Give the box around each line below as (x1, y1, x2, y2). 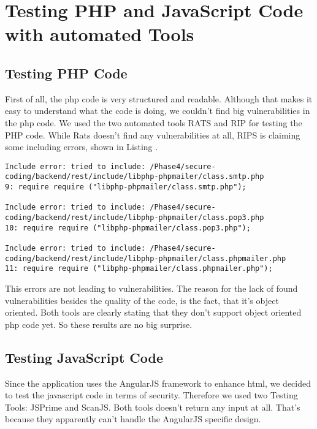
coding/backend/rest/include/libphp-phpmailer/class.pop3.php (5, 213, 264, 222)
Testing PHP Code (5, 63, 128, 82)
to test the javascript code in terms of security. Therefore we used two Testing (5, 389, 298, 401)
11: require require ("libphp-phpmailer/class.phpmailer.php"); (5, 264, 273, 273)
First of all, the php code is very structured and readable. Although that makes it (5, 92, 313, 105)
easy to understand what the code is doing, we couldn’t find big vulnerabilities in (5, 104, 310, 117)
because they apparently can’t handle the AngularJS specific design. (5, 412, 261, 425)
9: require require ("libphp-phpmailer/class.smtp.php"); (5, 183, 246, 192)
